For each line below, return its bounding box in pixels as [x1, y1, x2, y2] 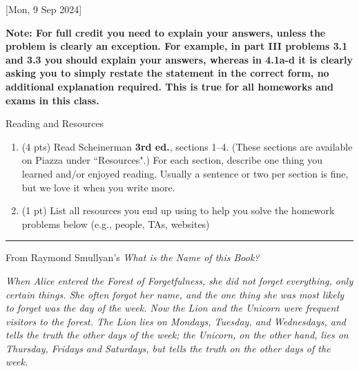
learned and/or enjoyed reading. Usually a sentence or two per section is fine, [21, 166, 349, 180]
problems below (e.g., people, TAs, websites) [21, 216, 210, 231]
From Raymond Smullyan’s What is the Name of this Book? [6, 250, 260, 265]
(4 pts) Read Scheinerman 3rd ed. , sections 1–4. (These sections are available [21, 139, 353, 153]
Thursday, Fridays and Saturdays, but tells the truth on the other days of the [6, 341, 331, 355]
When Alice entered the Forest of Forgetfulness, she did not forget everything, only [6, 273, 353, 287]
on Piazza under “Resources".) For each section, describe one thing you [21, 153, 322, 167]
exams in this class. [6, 93, 99, 107]
